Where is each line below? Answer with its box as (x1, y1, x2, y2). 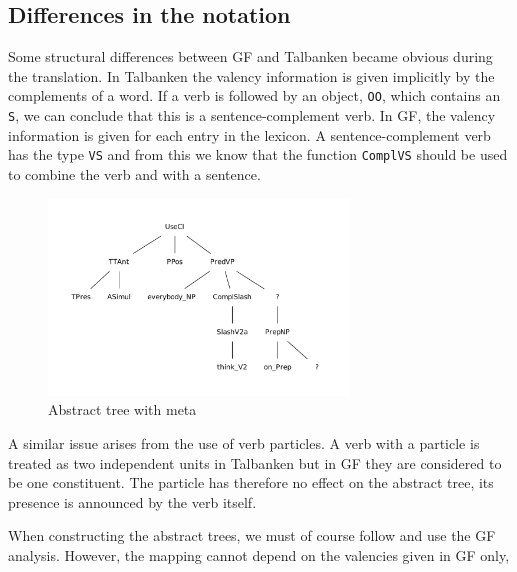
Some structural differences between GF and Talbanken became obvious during (8, 46, 493, 67)
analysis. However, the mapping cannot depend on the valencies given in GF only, (8, 544, 510, 565)
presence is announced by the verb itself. (8, 491, 257, 512)
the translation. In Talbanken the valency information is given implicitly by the (8, 65, 495, 86)
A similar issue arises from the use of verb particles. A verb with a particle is (8, 432, 480, 453)
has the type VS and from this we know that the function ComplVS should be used (8, 144, 508, 165)
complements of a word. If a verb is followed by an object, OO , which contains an (8, 85, 501, 106)
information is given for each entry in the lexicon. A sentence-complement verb (8, 124, 491, 145)
